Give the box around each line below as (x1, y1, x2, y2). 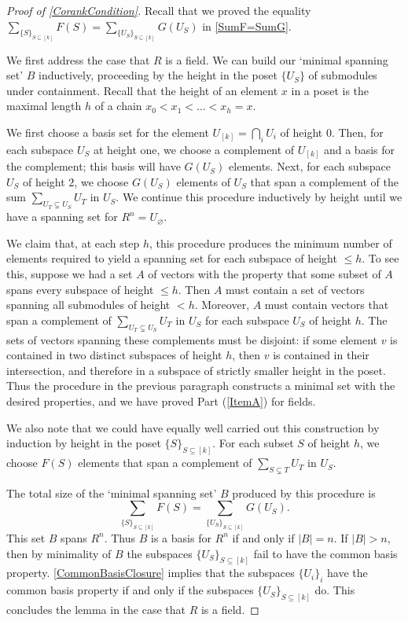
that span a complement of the (250, 173, 399, 189)
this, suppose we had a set (6, 266, 133, 282)
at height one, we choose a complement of (93, 141, 295, 157)
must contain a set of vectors (226, 281, 365, 297)
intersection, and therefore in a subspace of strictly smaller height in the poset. (6, 362, 386, 378)
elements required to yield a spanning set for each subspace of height (6, 250, 337, 266)
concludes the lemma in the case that (6, 601, 186, 618)
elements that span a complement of (78, 454, 252, 471)
